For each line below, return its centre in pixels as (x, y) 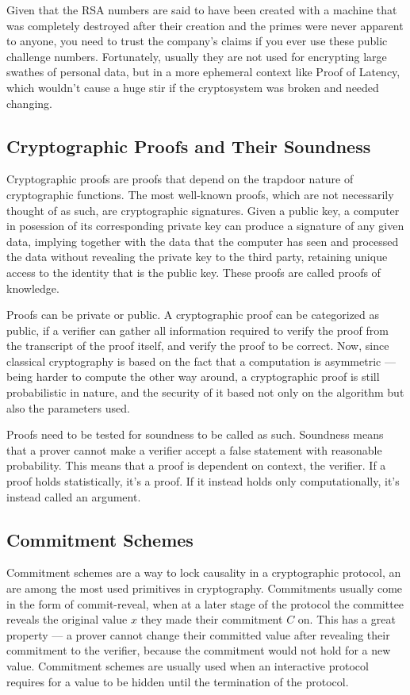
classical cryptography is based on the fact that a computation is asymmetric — (201, 361)
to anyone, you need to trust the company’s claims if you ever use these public (197, 41)
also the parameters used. (68, 407)
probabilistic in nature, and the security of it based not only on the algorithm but (205, 392)
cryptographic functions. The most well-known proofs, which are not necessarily (200, 194)
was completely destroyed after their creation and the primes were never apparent (205, 25)
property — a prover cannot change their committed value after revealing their (198, 634)
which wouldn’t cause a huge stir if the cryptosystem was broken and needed (193, 87)
